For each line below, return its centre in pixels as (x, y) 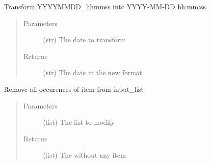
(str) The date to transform (84, 40)
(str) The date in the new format (92, 72)
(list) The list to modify (79, 122)
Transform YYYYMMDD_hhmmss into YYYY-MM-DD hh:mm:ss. (106, 6)
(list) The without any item (84, 155)
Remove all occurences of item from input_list (74, 89)
